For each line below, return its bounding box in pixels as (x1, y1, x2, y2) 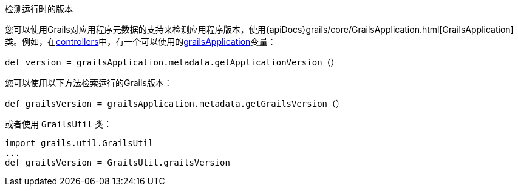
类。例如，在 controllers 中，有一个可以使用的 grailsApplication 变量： (5, 36, 276, 47)
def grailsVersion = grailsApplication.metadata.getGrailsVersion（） (5, 99, 345, 109)
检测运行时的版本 (5, 4, 73, 14)
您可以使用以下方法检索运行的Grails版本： (5, 78, 172, 88)
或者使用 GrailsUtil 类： (5, 119, 112, 129)
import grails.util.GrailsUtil (5, 138, 154, 148)
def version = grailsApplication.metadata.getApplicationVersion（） (5, 58, 339, 67)
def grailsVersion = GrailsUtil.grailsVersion (5, 158, 230, 167)
